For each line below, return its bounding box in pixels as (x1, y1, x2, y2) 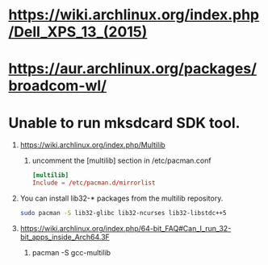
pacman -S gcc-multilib (31, 247, 111, 257)
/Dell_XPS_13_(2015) (8, 23, 148, 41)
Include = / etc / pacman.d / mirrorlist (31, 179, 156, 187)
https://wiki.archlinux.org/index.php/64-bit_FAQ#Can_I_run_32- (19, 223, 232, 233)
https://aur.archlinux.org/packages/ (8, 60, 257, 78)
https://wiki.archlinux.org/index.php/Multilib (19, 140, 165, 150)
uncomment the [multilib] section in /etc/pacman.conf (31, 155, 211, 166)
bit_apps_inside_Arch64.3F (19, 232, 111, 242)
